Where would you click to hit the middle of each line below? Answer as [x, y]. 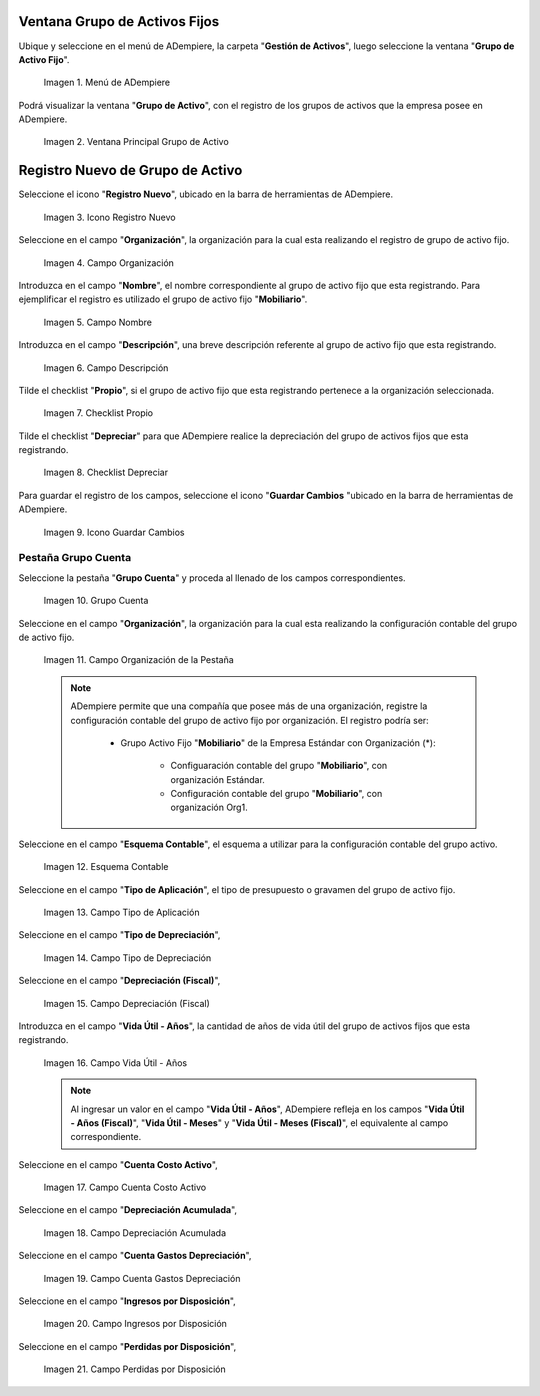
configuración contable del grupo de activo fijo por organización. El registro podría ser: [249, 720]
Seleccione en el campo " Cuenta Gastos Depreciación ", [135, 1256]
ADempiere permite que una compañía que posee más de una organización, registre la [249, 706]
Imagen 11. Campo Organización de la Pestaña [138, 660]
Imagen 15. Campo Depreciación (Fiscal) [126, 1003]
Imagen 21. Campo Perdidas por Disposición [134, 1369]
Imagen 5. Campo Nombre [97, 322]
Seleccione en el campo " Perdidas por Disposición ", [127, 1346]
